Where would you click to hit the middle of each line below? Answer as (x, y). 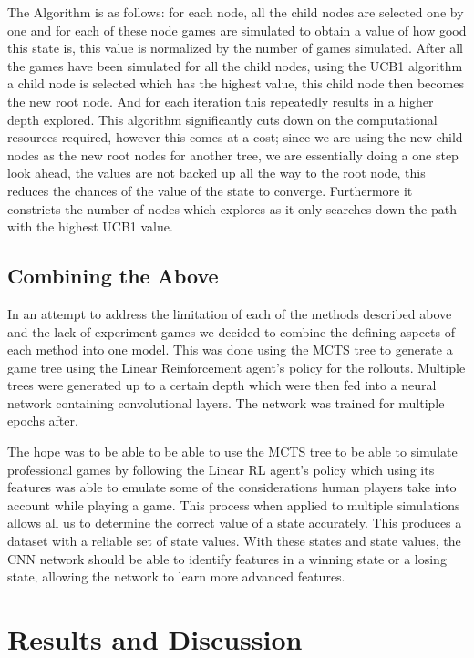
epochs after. (43, 421)
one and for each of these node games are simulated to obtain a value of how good (237, 30)
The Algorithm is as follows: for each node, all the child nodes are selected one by (236, 12)
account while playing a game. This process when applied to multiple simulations (234, 504)
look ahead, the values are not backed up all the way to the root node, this (216, 173)
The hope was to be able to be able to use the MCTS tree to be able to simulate (232, 452)
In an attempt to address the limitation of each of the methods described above (230, 313)
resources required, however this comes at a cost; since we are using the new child (235, 137)
